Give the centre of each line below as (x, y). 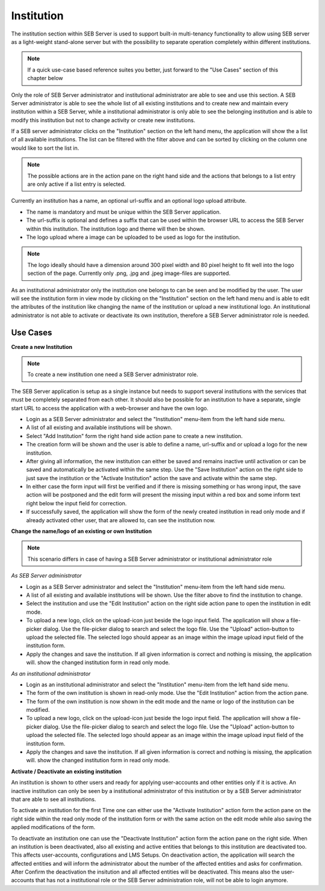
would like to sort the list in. (45, 148)
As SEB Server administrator (47, 576)
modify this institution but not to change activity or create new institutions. (103, 120)
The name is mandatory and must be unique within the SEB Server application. (124, 212)
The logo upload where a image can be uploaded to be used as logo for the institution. (133, 237)
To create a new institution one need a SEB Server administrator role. (113, 375)
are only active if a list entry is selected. (76, 184)
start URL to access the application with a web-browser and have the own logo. (110, 408)
